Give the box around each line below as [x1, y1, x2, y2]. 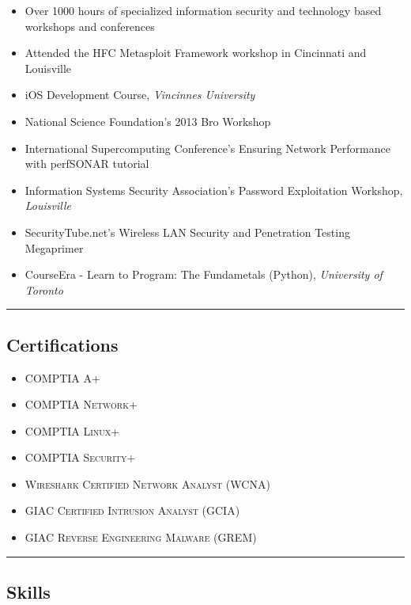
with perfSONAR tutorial [25, 155, 149, 172]
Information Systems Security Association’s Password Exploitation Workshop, [25, 181, 403, 198]
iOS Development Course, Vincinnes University [25, 86, 255, 103]
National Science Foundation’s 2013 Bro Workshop [25, 112, 271, 129]
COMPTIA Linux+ [25, 422, 120, 439]
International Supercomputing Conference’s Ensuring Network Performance [25, 139, 390, 156]
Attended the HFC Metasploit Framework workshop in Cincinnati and [25, 44, 367, 61]
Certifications [6, 332, 119, 356]
